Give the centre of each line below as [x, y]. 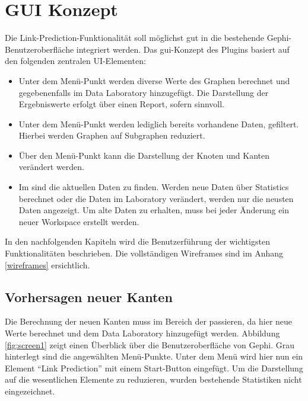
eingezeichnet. [30, 391]
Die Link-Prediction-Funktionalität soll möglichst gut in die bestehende [135, 38]
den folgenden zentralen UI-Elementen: [75, 61]
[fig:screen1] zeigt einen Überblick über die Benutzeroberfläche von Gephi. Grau [150, 344]
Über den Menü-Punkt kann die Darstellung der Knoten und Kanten [144, 155]
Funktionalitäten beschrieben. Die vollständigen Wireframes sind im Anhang [144, 253]
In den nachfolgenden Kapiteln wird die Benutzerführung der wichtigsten [137, 241]
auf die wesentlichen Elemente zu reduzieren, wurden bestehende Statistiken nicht [153, 379]
